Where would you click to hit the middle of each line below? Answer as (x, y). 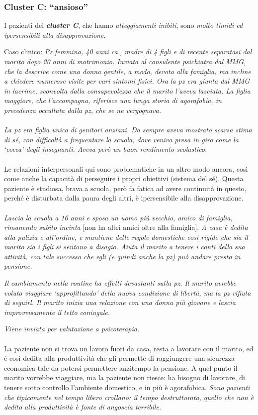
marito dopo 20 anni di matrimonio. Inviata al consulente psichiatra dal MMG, (125, 61)
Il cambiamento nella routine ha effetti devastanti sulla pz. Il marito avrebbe (120, 283)
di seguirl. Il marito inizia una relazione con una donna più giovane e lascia (120, 302)
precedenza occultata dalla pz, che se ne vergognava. (83, 110)
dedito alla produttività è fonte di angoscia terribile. (83, 407)
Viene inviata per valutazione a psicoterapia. (72, 329)
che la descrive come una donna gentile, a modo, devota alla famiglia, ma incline (128, 71)
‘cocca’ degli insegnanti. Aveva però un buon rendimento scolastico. (106, 149)
